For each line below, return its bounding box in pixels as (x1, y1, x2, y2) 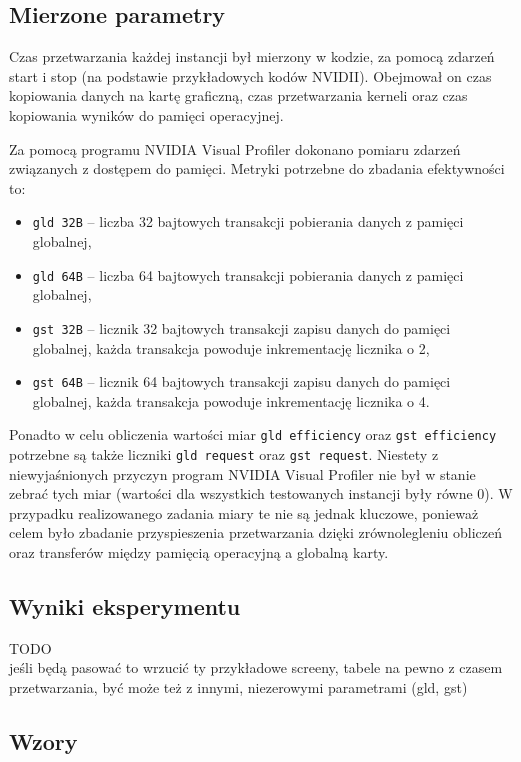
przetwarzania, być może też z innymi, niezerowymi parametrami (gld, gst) (9, 677, 468, 698)
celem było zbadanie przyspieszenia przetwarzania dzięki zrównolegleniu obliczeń (9, 522, 503, 543)
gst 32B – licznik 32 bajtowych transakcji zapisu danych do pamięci (32, 317, 451, 338)
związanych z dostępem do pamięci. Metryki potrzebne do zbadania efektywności (9, 158, 505, 179)
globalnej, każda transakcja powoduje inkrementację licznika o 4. (32, 390, 430, 411)
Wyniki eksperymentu (9, 591, 241, 622)
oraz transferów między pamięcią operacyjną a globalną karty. (9, 542, 389, 563)
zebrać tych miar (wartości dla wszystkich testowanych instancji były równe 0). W (9, 483, 513, 504)
